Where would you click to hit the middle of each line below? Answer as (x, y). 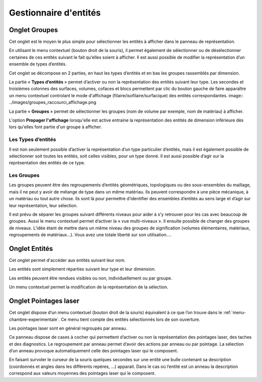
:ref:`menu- (235, 313)
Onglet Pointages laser (44, 301)
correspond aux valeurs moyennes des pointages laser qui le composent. (82, 373)
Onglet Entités (31, 249)
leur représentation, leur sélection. (43, 205)
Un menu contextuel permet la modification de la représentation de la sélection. (89, 287)
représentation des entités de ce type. (47, 163)
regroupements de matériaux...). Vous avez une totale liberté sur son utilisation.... (90, 235)
